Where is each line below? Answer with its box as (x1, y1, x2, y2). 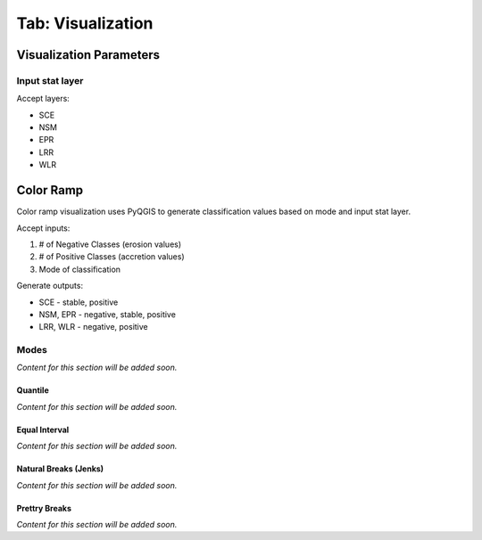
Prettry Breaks (16, 503, 71, 513)
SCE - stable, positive (38, 297, 119, 307)
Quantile (16, 385, 49, 396)
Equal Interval (16, 424, 70, 435)
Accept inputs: (16, 223, 71, 233)
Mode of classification (38, 264, 120, 274)
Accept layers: (16, 94, 71, 104)
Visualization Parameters (16, 47, 161, 62)
